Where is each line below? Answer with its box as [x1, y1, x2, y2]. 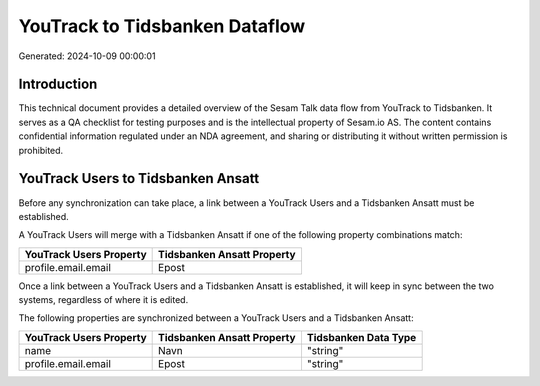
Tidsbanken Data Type [306, 330, 417, 344]
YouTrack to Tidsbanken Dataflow [18, 15, 306, 37]
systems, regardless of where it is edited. [18, 294, 189, 306]
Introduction [18, 76, 98, 93]
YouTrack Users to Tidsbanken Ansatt [18, 170, 260, 187]
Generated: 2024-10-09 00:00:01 [18, 50, 156, 62]
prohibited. [18, 144, 64, 156]
